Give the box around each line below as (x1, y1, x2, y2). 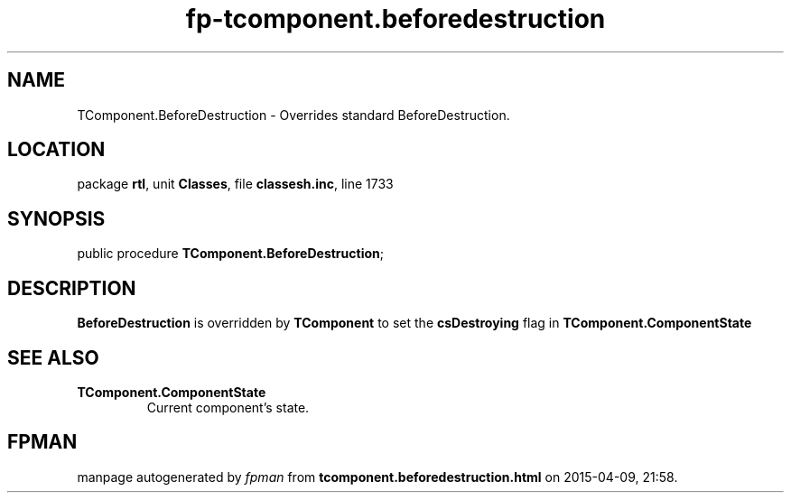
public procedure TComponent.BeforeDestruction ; (77, 245, 384, 262)
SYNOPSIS (7, 207, 106, 230)
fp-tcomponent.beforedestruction (185, 4, 606, 34)
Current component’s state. (146, 399, 310, 415)
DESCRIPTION (7, 276, 136, 300)
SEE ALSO (7, 346, 99, 369)
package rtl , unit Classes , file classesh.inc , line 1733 (77, 176, 394, 192)
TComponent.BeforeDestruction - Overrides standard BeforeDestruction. (77, 106, 510, 123)
